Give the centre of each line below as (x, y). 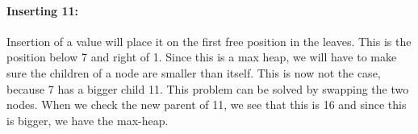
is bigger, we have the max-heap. (88, 120)
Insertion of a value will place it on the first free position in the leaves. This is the (209, 41)
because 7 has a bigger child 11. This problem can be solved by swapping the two (208, 88)
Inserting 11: (43, 10)
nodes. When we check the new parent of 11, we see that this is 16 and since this (207, 105)
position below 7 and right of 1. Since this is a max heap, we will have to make (202, 57)
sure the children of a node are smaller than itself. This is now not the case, (194, 72)
